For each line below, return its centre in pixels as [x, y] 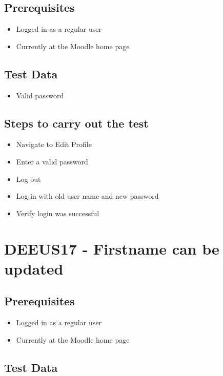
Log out [28, 179]
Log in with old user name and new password [87, 196]
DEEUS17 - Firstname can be [112, 248]
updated [34, 268]
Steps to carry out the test [76, 123]
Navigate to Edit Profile [54, 144]
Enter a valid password [52, 161]
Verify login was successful [58, 213]
